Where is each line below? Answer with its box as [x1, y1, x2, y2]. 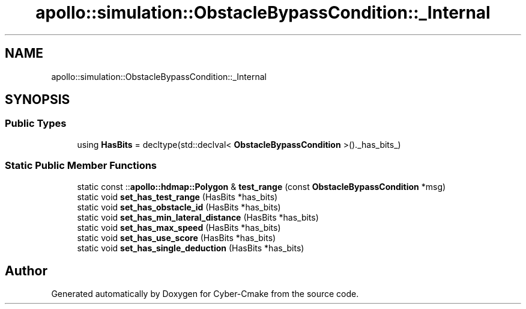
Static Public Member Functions [5, 159, 157, 172]
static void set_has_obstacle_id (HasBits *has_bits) [77, 201, 281, 212]
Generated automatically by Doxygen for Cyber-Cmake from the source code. [51, 289, 359, 299]
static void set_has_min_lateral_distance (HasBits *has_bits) [77, 212, 319, 222]
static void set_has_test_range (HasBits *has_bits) [77, 191, 278, 202]
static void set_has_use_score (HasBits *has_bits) [77, 232, 276, 243]
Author [5, 263, 47, 278]
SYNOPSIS [5, 92, 70, 108]
